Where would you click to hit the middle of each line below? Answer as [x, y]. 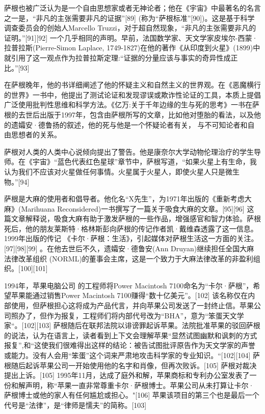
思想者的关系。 [36, 135]
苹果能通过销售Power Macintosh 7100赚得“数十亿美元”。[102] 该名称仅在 [129, 295]
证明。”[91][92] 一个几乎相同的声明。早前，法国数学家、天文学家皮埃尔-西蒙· [131, 37]
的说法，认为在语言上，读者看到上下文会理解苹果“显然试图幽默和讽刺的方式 [131, 335]
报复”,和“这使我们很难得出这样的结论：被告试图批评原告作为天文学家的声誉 [130, 345]
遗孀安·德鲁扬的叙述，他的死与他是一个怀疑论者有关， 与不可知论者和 [129, 124]
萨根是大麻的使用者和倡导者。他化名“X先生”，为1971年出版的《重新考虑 [124, 199]
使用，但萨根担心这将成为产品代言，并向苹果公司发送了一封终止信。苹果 [132, 305]
